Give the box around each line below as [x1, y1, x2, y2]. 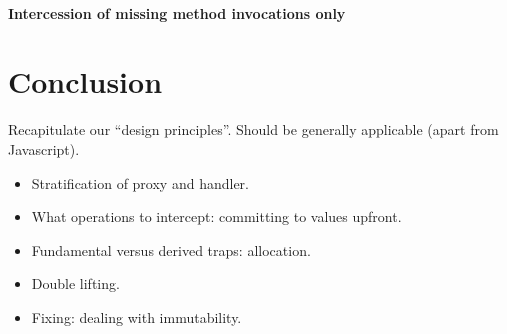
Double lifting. [31, 273, 120, 294]
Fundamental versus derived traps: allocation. [31, 239, 311, 260]
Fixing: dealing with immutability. [31, 306, 242, 327]
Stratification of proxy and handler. [31, 172, 249, 193]
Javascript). [8, 138, 80, 159]
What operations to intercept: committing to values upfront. [31, 206, 402, 227]
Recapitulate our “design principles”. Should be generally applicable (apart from [8, 119, 499, 140]
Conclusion [8, 61, 163, 102]
